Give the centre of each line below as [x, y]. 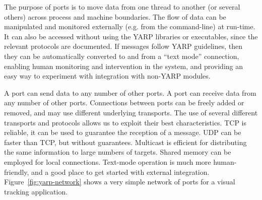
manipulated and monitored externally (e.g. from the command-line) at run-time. [130, 26]
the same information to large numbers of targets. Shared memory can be [118, 152]
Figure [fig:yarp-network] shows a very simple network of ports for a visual [120, 182]
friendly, [17, 172]
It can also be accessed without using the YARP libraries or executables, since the [131, 36]
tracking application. [36, 191]
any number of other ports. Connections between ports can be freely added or [124, 103]
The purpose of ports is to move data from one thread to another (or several [122, 7]
